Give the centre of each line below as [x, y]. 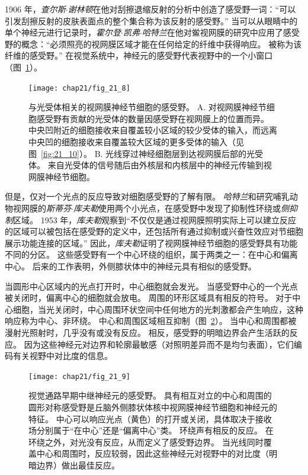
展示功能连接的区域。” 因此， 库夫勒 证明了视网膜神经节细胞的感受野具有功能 [151, 243]
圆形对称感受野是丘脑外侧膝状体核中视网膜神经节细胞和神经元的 [153, 407]
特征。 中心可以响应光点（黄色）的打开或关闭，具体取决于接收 [150, 418]
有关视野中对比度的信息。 [62, 356]
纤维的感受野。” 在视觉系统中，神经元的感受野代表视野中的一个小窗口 [139, 55]
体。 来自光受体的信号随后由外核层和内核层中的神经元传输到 [146, 165]
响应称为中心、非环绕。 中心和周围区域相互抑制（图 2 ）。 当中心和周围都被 [151, 321]
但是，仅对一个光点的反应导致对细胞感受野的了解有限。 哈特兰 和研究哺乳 [147, 196]
